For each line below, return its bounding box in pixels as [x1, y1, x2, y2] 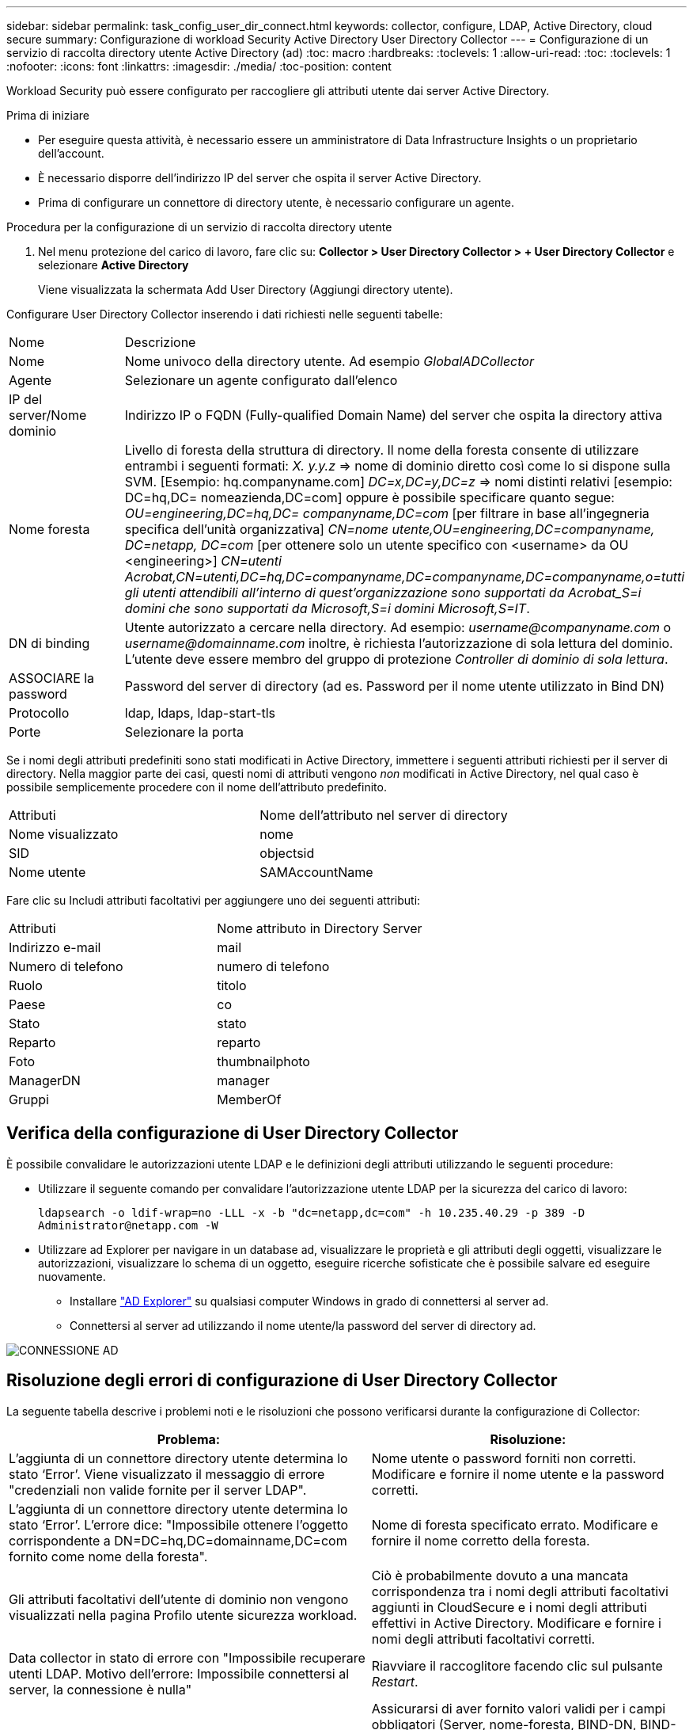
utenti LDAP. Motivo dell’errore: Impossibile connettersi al [9, 1665, 350, 1682]
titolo [217, 977, 247, 993]
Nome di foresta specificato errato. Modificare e [371, 1516, 658, 1533]
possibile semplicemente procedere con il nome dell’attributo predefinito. [6, 780, 387, 794]
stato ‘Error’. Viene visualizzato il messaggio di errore [9, 1465, 325, 1482]
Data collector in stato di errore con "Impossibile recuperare [9, 1649, 365, 1666]
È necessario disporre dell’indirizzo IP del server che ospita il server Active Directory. [38, 171, 482, 185]
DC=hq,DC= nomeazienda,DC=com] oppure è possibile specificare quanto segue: [124, 490, 615, 505]
